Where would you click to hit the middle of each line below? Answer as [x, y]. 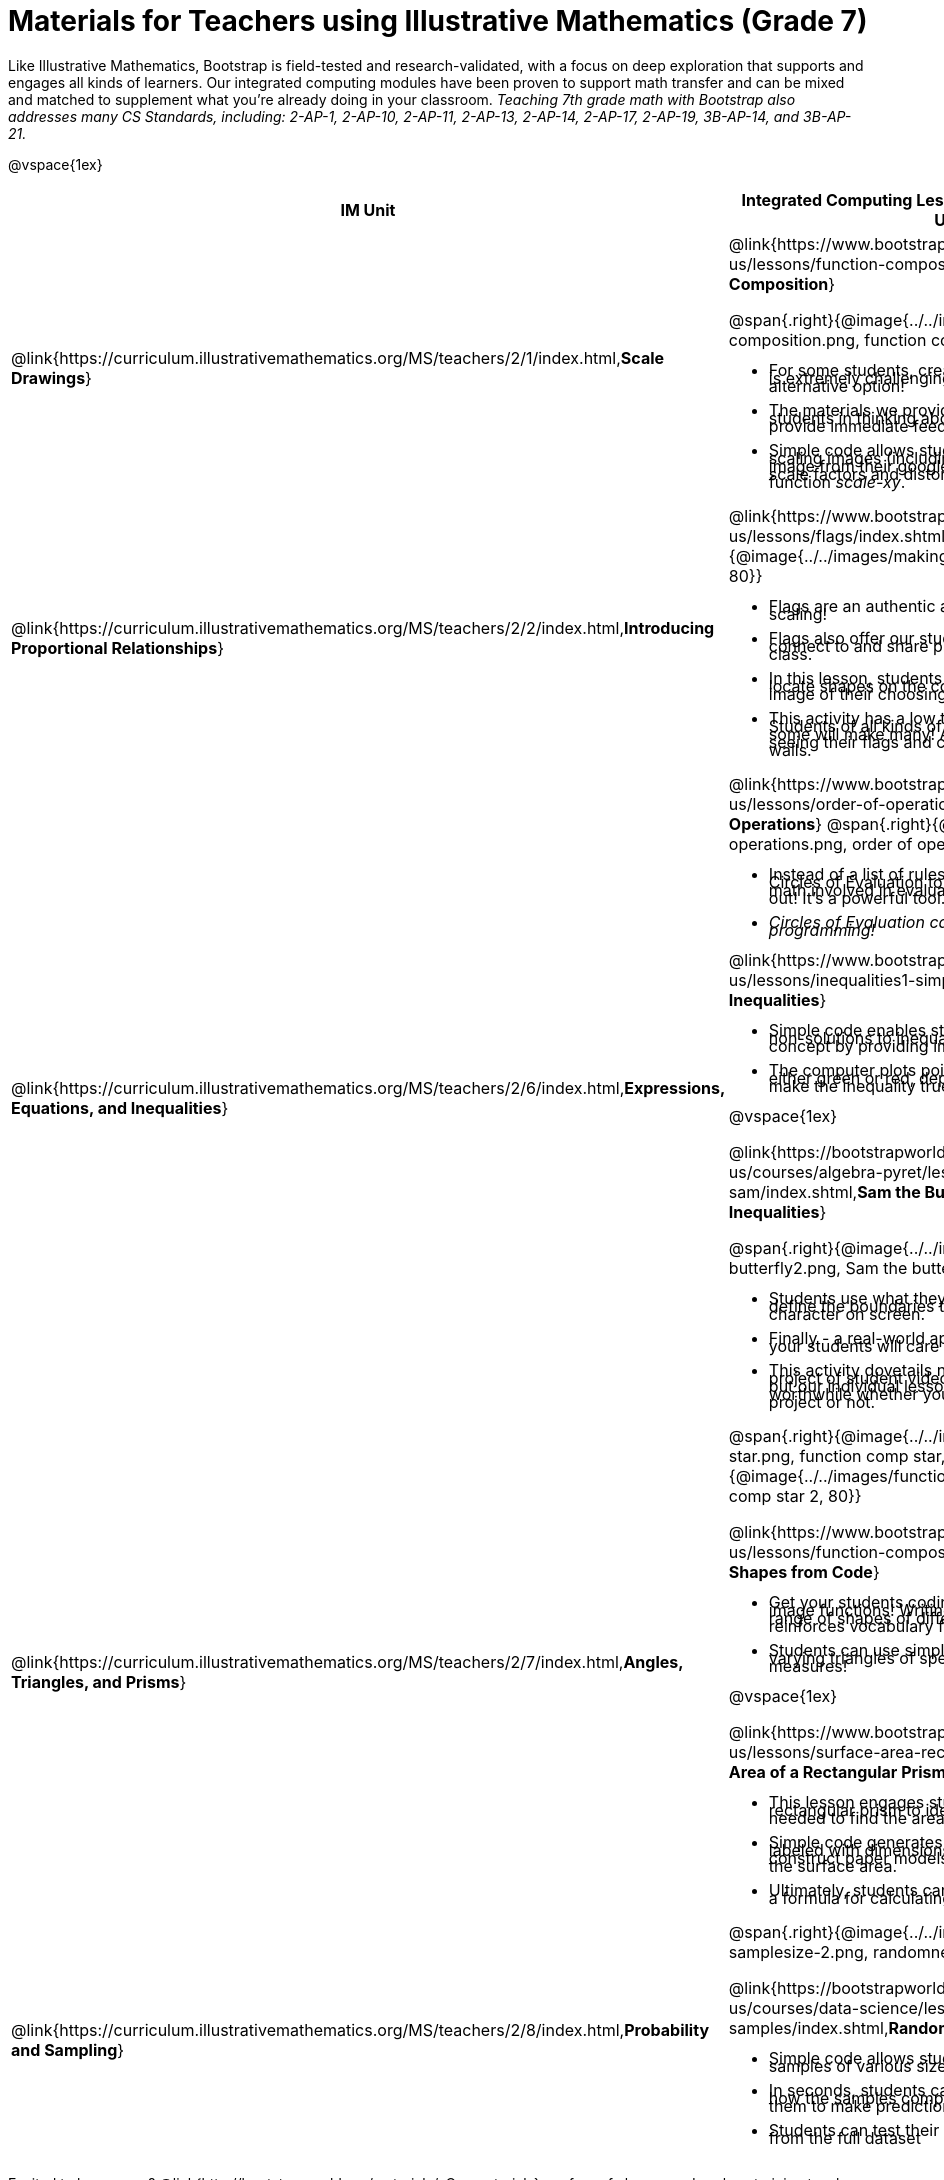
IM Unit [368, 209]
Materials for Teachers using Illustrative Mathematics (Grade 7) [438, 21]
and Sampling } [68, 2049]
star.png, [761, 1455]
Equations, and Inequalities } [120, 1107]
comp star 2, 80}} [795, 1495]
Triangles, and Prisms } [99, 1681]
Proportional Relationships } [117, 647]
